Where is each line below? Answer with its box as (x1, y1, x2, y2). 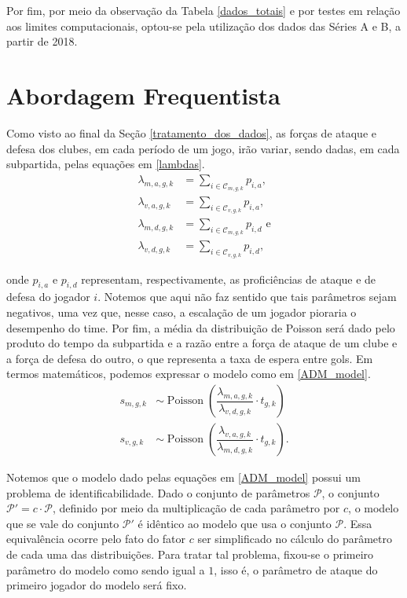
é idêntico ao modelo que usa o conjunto (137, 515, 332, 531)
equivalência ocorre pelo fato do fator (6, 530, 186, 547)
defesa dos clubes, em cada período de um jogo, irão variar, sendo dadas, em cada (6, 140, 400, 156)
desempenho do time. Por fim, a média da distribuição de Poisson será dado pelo (6, 319, 395, 336)
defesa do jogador (6, 288, 90, 305)
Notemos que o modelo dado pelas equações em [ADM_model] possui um (6, 469, 361, 486)
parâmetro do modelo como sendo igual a (6, 561, 205, 578)
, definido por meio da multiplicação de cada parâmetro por (53, 500, 340, 516)
